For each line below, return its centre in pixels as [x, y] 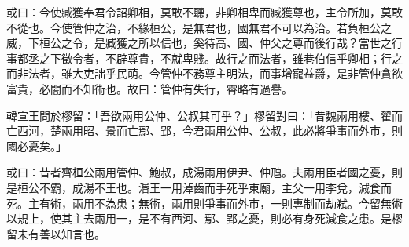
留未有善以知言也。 [56, 233]
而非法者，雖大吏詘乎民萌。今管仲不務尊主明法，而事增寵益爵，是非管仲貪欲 [204, 73]
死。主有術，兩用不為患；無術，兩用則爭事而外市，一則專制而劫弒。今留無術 [204, 203]
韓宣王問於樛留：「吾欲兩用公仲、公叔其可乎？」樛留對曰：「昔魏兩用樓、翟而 [204, 115]
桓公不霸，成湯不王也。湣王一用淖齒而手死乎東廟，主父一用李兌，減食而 [204, 187]
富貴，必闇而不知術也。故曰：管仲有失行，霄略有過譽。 [149, 88]
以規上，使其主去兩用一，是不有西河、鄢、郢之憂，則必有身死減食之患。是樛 [204, 218]
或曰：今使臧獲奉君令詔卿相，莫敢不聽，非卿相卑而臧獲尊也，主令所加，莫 [199, 12]
